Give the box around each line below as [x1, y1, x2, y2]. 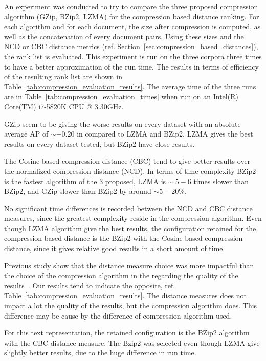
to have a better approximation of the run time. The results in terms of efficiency [4, 61, 259, 72]
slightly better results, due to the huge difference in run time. [4, 347, 196, 358]
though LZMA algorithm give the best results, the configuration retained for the [4, 222, 256, 233]
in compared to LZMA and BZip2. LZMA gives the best [77, 128, 253, 139]
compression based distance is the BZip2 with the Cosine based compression [4, 233, 243, 243]
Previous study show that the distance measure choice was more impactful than [4, 260, 254, 270]
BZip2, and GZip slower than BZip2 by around [4, 186, 151, 196]
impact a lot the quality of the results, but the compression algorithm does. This [4, 300, 257, 311]
